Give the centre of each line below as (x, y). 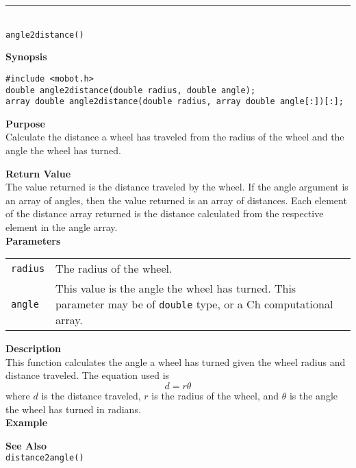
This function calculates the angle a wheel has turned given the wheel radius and (176, 361)
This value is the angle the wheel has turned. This (176, 288)
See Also (26, 445)
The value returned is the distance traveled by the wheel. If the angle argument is (177, 187)
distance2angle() (45, 458)
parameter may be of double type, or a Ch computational (194, 304)
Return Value (38, 173)
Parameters (33, 240)
